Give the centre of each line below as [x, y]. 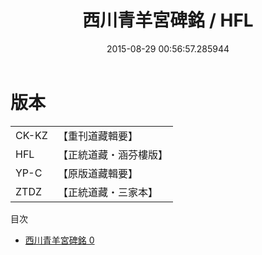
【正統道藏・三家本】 [107, 192]
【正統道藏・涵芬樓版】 [112, 154]
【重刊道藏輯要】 [97, 136]
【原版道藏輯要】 [97, 173]
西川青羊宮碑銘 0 [59, 240]
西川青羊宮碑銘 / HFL [168, 20]
